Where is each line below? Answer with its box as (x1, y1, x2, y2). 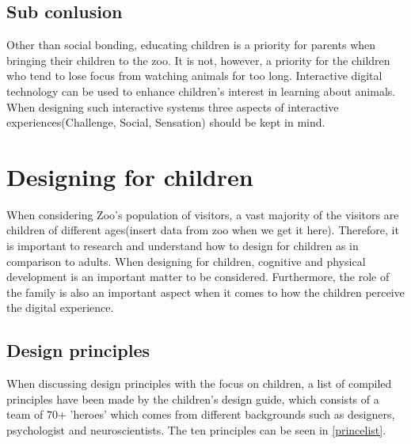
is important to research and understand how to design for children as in (6, 237, 359, 254)
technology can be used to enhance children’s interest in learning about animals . (6, 82, 396, 99)
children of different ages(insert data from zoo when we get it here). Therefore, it (6, 222, 399, 238)
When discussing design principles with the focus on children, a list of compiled (6, 375, 392, 392)
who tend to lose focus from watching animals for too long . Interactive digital (6, 67, 382, 84)
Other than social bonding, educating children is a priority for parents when (6, 36, 376, 53)
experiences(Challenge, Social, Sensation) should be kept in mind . (6, 114, 325, 131)
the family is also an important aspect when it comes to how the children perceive (6, 283, 405, 300)
